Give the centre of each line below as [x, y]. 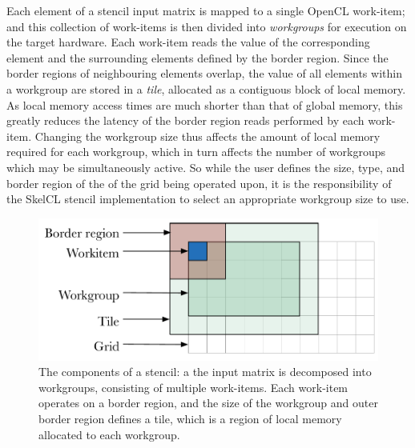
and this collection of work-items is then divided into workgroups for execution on [207, 26]
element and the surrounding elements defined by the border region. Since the [197, 57]
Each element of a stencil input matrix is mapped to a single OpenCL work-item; [206, 10]
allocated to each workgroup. [109, 434]
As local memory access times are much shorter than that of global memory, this [205, 104]
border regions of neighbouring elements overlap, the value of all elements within [204, 73]
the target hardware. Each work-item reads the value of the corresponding [188, 42]
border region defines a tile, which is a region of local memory [190, 419]
